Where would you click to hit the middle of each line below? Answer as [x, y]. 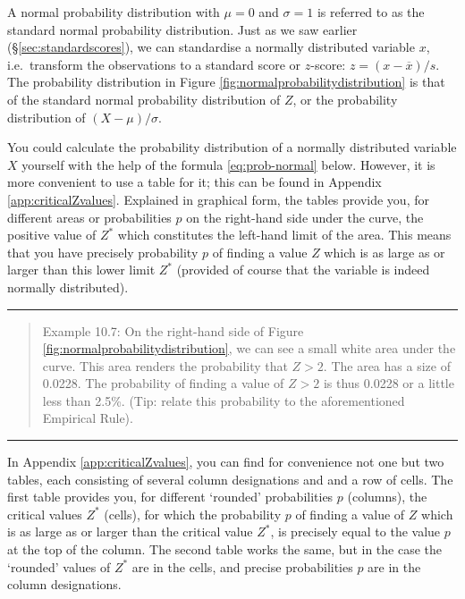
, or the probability [345, 99]
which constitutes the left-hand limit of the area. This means [284, 235]
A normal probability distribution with [114, 12]
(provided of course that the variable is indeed [303, 270]
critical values [45, 514]
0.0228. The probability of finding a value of [163, 383]
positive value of [52, 235]
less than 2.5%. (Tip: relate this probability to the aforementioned [224, 400]
